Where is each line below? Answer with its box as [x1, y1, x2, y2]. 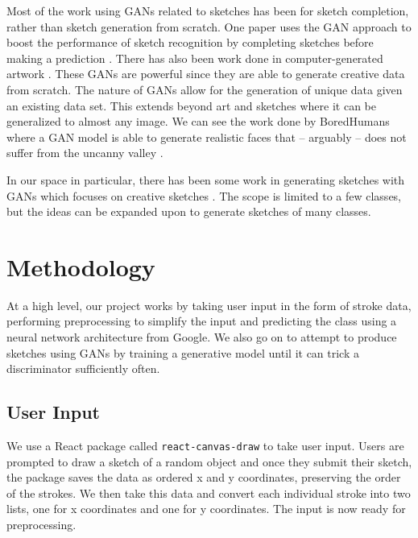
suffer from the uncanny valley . [6, 144, 163, 161]
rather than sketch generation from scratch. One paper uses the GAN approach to [6, 18, 412, 35]
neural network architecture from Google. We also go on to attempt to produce [6, 329, 397, 346]
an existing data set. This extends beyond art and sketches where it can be [6, 97, 377, 114]
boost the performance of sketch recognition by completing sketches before [6, 34, 374, 51]
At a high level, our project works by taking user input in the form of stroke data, [6, 296, 412, 313]
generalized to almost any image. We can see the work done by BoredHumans [6, 113, 390, 130]
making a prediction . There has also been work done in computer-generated [6, 49, 383, 66]
